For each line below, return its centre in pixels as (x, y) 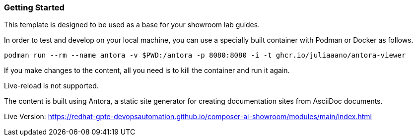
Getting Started (34, 7)
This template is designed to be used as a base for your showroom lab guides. (132, 25)
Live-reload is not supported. (51, 86)
